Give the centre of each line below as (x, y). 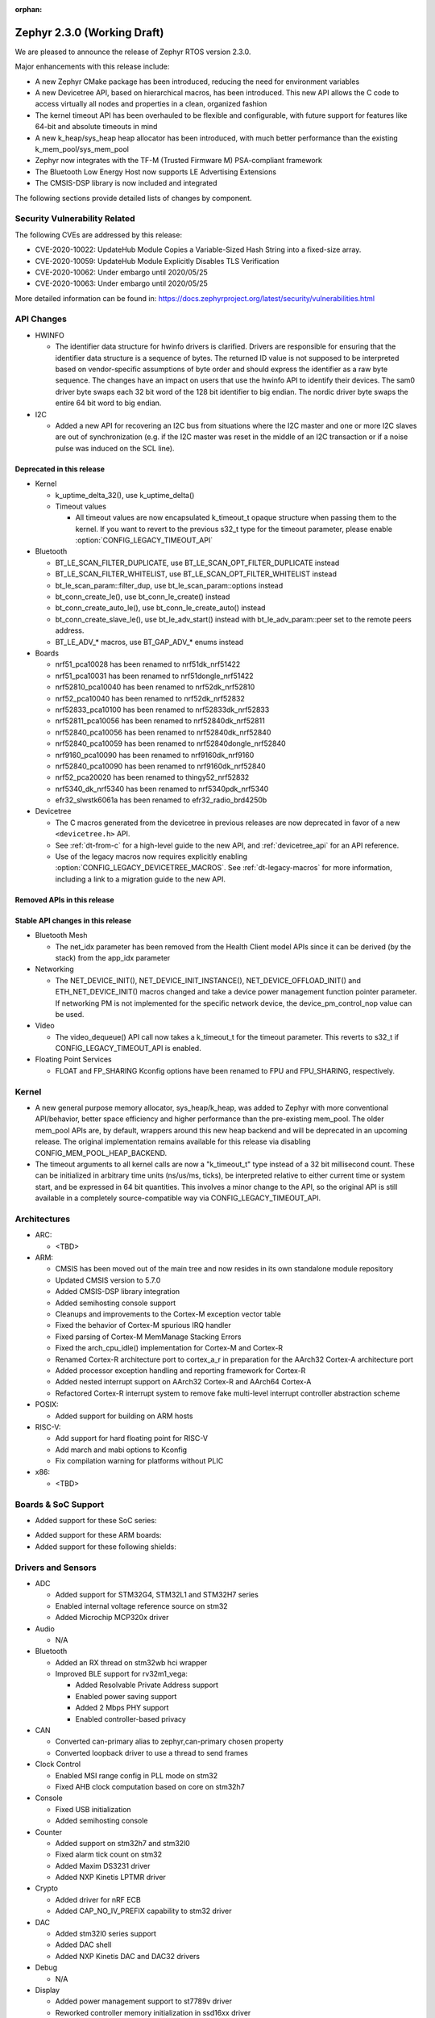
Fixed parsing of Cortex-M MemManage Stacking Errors (148, 1337)
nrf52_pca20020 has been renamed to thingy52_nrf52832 (152, 777)
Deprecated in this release (60, 469)
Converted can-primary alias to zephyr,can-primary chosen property (169, 1742)
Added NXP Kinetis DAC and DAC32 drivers (128, 1956)
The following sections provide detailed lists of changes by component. (134, 198)
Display (48, 1990)
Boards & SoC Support (60, 1504)
